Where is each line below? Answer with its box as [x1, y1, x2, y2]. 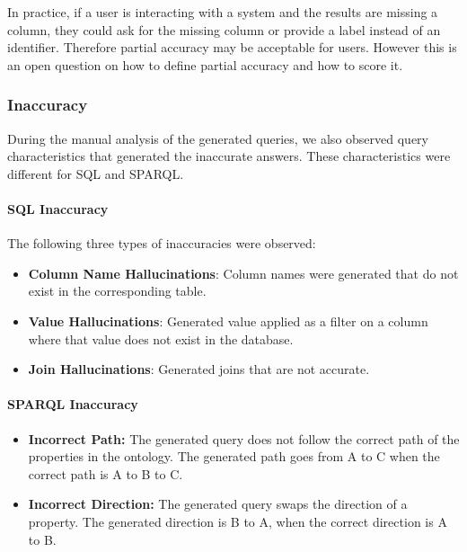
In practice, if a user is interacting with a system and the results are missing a [7, 3, 438, 21]
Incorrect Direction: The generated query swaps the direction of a [28, 494, 408, 513]
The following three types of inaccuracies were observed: [7, 234, 316, 253]
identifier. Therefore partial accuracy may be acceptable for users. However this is [7, 38, 457, 57]
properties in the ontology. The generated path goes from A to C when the [28, 447, 440, 466]
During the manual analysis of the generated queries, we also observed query [7, 129, 428, 147]
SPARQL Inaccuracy [7, 395, 138, 414]
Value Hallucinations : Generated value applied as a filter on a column [28, 311, 428, 330]
